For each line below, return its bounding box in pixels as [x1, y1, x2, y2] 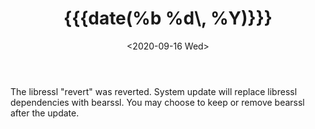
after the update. [10, 107, 80, 119]
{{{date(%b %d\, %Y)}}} [63, 7, 273, 30]
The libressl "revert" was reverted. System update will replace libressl [10, 85, 298, 97]
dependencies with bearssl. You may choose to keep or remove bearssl [10, 96, 305, 108]
